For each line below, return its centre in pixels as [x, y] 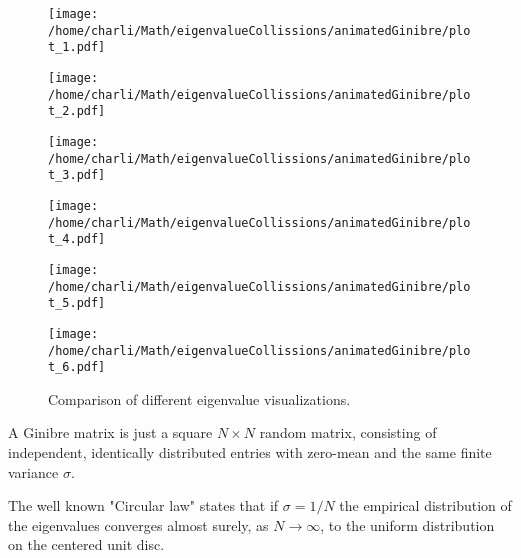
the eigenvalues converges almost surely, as [138, 524]
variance [33, 471]
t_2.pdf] [77, 111]
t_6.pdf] [77, 367]
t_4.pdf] [77, 239]
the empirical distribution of [425, 505]
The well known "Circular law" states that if [143, 505]
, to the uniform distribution [407, 524]
